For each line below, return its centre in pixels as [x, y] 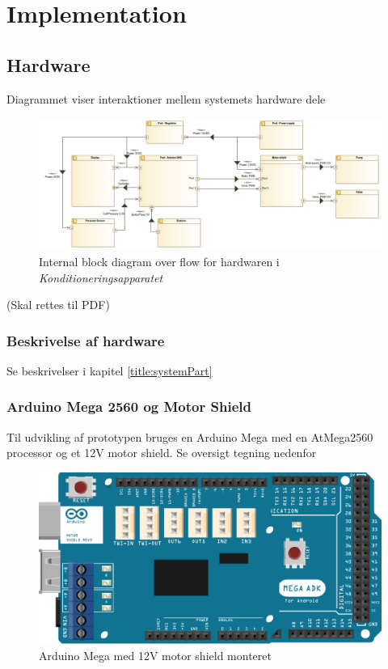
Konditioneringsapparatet [101, 277]
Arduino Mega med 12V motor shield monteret [155, 655]
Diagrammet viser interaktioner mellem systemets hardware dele [166, 98]
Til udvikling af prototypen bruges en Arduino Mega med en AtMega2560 [190, 436]
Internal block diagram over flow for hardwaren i [159, 261]
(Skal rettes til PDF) [58, 305]
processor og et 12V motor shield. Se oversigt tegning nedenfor [162, 453]
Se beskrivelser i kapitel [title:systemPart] [110, 370]
